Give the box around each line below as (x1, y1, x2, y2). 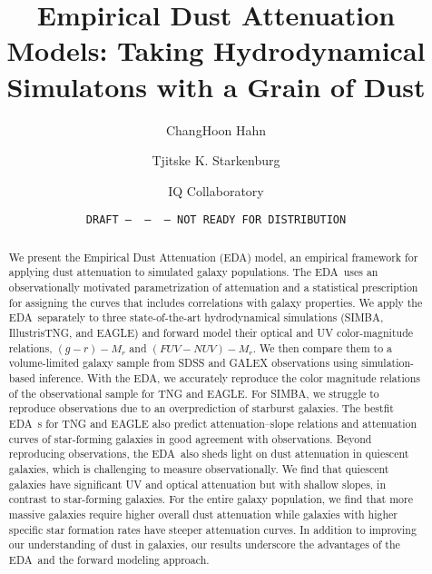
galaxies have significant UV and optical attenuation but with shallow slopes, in (8, 476, 386, 491)
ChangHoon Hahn (165, 120, 267, 139)
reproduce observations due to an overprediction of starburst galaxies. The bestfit (8, 401, 394, 416)
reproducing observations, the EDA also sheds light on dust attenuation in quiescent (8, 446, 409, 461)
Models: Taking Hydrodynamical (6, 32, 426, 69)
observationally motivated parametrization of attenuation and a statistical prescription (8, 280, 418, 295)
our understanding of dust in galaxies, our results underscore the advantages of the (8, 537, 400, 552)
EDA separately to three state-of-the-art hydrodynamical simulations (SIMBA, (8, 310, 384, 325)
